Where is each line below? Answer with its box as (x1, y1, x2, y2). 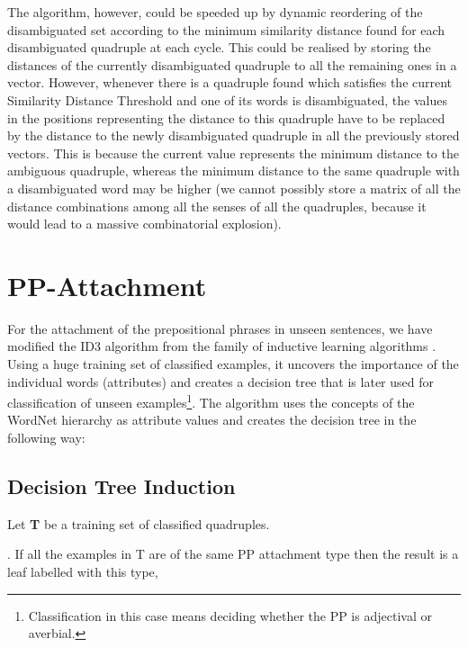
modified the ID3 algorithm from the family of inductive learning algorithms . (7, 337, 436, 355)
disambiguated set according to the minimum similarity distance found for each (7, 20, 445, 39)
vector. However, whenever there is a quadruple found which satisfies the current (7, 73, 453, 92)
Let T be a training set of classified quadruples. (7, 514, 270, 533)
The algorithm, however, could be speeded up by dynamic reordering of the (7, 3, 423, 21)
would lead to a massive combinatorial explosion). (7, 214, 282, 233)
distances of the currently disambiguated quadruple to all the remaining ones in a (7, 55, 457, 74)
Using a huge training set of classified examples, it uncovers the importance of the (7, 355, 459, 373)
